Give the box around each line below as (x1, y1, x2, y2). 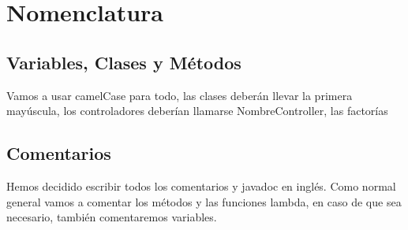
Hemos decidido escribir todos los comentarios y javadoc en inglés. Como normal (6, 177, 396, 194)
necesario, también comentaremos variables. (6, 209, 217, 225)
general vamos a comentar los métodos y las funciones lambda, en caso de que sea (6, 193, 402, 210)
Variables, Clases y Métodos (6, 50, 241, 74)
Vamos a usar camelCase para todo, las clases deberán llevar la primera (6, 87, 353, 103)
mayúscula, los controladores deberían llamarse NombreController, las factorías (6, 102, 388, 119)
